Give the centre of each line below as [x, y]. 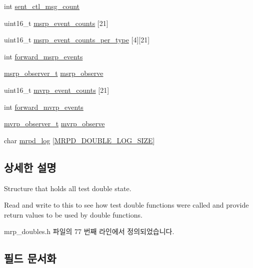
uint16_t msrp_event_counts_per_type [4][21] [77, 40]
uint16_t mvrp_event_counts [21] [57, 90]
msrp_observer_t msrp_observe [54, 73]
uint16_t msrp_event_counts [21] [56, 23]
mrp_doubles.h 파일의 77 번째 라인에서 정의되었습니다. [89, 231]
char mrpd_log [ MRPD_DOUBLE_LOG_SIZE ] [79, 140]
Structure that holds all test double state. [68, 188]
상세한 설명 [30, 167]
